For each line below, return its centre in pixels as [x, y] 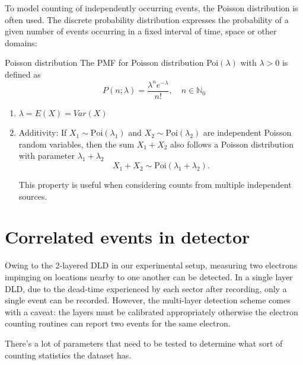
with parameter [47, 156]
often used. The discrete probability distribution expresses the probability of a [147, 19]
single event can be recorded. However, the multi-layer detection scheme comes [148, 300]
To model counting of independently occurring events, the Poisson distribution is [151, 8]
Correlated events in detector [127, 237]
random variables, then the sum [76, 144]
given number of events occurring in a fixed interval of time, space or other [141, 31]
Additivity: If [43, 132]
